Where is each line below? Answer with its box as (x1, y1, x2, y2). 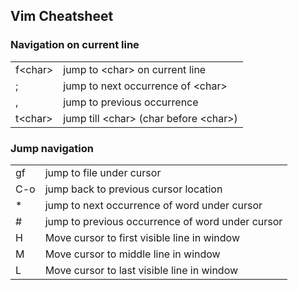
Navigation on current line (10, 38, 140, 52)
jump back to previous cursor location (44, 182, 223, 196)
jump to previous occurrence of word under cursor (44, 214, 283, 228)
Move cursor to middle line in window (44, 247, 221, 261)
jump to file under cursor (44, 165, 162, 179)
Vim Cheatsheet (10, 8, 114, 25)
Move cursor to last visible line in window (44, 263, 239, 277)
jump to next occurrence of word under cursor (44, 198, 263, 212)
